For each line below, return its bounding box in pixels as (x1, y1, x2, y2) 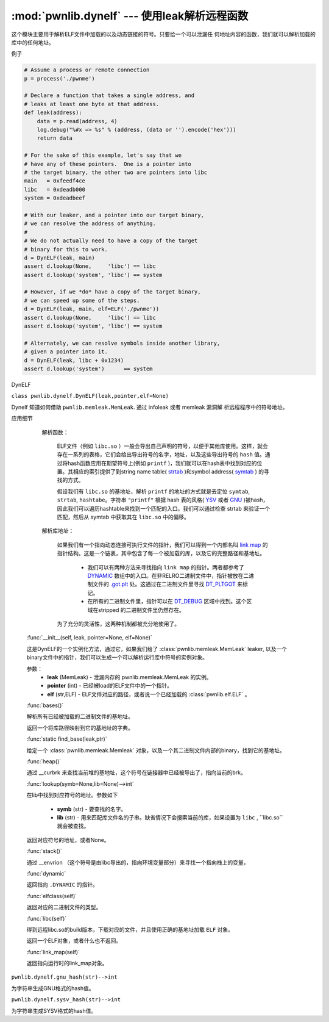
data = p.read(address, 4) (37, 118, 118, 124)
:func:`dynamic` (26, 869, 66, 877)
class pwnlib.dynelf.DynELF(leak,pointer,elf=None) (11, 392, 169, 400)
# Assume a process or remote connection (24, 67, 150, 73)
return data (37, 135, 73, 142)
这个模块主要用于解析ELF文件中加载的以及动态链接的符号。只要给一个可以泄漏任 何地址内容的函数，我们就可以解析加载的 (11, 31, 316, 38)
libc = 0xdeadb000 (24, 186, 85, 193)
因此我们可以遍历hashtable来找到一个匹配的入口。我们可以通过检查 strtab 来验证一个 (57, 505, 271, 512)
